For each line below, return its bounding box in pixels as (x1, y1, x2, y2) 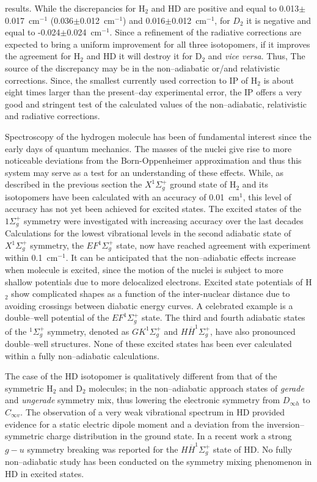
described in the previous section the (5, 178, 142, 191)
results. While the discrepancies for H (5, 2, 145, 14)
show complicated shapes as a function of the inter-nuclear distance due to (11, 287, 290, 300)
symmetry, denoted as (47, 324, 129, 337)
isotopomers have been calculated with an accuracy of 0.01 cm (5, 190, 240, 203)
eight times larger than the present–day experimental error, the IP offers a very (5, 86, 302, 98)
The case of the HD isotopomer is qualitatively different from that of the (5, 370, 277, 382)
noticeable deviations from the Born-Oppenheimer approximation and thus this (5, 154, 302, 167)
